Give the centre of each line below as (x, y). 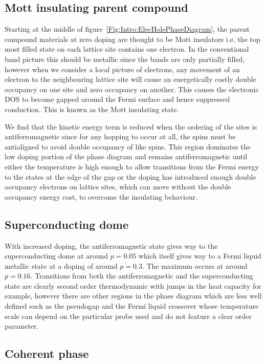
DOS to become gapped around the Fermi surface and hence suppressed (117, 99)
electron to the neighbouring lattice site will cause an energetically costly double (130, 79)
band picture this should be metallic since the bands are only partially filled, (125, 59)
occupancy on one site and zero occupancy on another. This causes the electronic (132, 89)
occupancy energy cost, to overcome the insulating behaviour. (101, 196)
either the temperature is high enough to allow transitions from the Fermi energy (132, 166)
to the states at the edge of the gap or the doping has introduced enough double (130, 176)
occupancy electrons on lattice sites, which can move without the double (118, 187)
